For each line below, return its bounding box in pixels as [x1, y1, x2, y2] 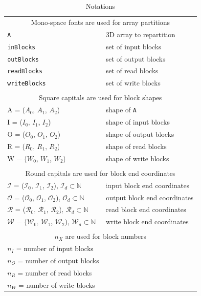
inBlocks [7, 43, 36, 51]
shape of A [106, 105, 137, 115]
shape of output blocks [106, 129, 174, 139]
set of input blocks [106, 41, 161, 51]
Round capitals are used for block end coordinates [25, 168, 176, 178]
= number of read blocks [18, 267, 92, 277]
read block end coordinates [106, 204, 186, 214]
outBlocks [7, 56, 39, 63]
